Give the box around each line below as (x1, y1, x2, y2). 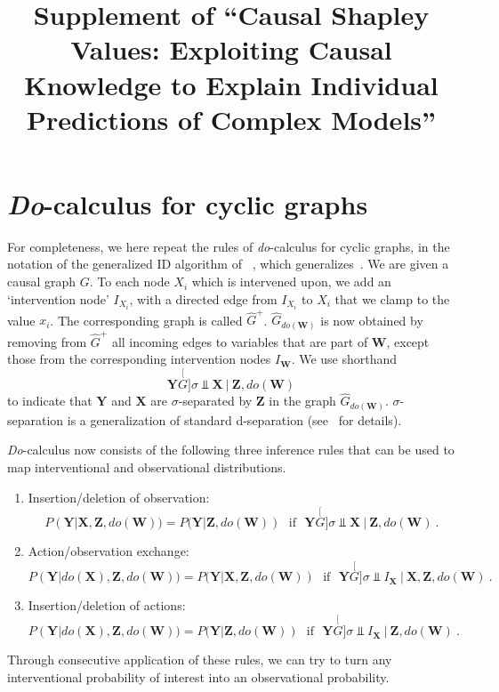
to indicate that (7, 391, 93, 410)
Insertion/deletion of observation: (28, 487, 210, 506)
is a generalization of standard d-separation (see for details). (67, 410, 402, 429)
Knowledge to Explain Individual (24, 66, 439, 102)
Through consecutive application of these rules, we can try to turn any (7, 650, 392, 669)
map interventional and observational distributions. (7, 458, 286, 477)
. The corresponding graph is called (50, 310, 243, 329)
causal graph (7, 272, 76, 291)
